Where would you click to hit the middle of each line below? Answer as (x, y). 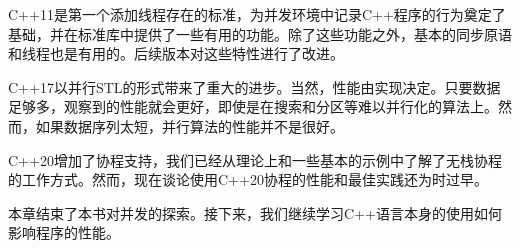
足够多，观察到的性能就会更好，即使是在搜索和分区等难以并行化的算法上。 (253, 106)
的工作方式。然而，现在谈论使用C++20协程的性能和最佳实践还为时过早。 (248, 179)
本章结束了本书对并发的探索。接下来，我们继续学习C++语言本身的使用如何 (255, 212)
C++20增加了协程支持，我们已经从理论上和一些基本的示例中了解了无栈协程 (255, 159)
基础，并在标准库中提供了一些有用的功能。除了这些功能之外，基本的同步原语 (260, 33)
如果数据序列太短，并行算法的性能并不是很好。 (189, 125)
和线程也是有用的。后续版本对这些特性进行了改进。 (176, 53)
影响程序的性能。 (64, 232)
